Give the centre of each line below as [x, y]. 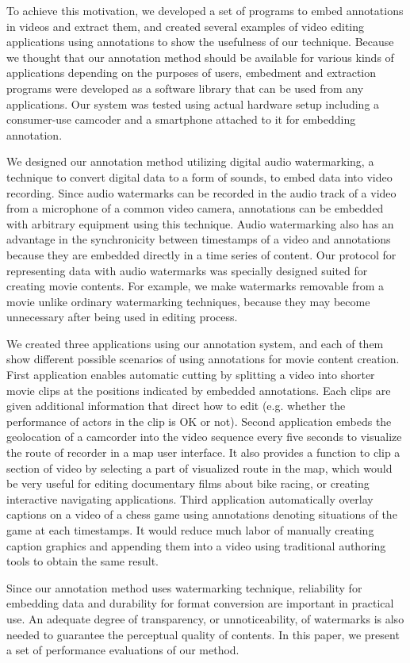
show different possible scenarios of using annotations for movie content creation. [203, 359]
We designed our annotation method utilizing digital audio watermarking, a [190, 161]
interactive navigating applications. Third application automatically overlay [190, 498]
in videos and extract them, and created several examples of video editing [186, 26]
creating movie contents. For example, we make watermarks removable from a [195, 286]
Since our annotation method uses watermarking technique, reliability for [184, 587]
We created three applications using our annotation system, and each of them [195, 343]
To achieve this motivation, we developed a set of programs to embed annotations [205, 10]
